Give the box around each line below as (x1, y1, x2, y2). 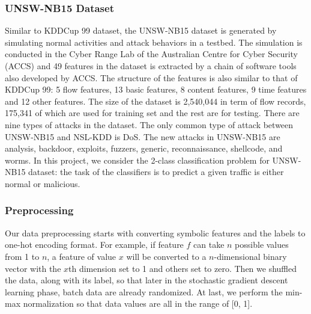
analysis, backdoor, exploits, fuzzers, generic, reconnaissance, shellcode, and (5, 142, 283, 155)
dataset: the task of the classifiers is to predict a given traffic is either (28, 165, 284, 178)
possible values (235, 238, 289, 251)
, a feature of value (47, 250, 116, 262)
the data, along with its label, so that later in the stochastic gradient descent (5, 274, 288, 286)
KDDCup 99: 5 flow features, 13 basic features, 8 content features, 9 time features (5, 83, 307, 96)
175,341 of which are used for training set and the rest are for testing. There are (5, 106, 300, 119)
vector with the (5, 262, 61, 274)
